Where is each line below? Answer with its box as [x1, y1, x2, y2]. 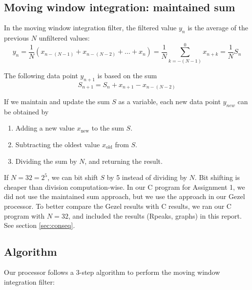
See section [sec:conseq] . [4, 220, 75, 230]
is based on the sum [97, 70, 157, 80]
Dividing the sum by [15, 156, 77, 166]
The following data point [4, 70, 78, 80]
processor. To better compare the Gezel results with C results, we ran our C [4, 201, 231, 211]
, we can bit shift [47, 172, 98, 182]
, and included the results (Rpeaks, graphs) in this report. [68, 210, 242, 221]
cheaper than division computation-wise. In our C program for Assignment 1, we [4, 181, 245, 192]
